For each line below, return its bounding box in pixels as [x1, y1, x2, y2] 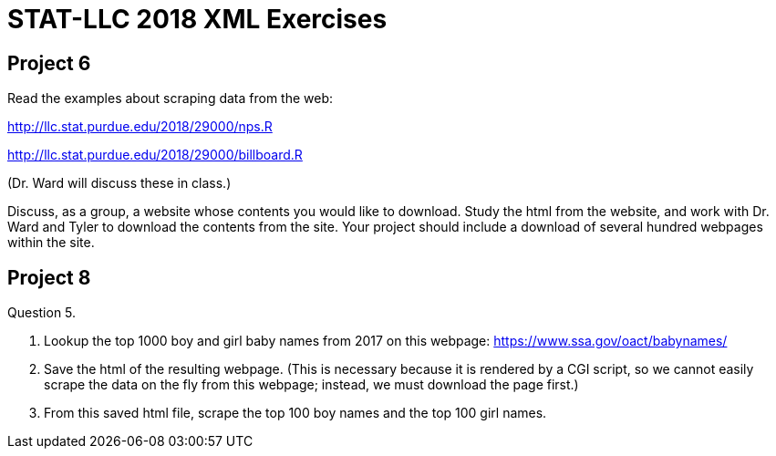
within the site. [7, 234, 95, 251]
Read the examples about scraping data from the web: [7, 90, 334, 107]
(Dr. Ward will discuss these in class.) [7, 175, 232, 192]
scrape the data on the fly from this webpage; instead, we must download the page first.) [44, 377, 579, 393]
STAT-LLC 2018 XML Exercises [7, 4, 388, 35]
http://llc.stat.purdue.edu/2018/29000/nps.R [7, 119, 273, 135]
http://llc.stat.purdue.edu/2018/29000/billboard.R [7, 147, 303, 163]
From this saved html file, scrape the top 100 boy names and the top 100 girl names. [44, 405, 547, 421]
